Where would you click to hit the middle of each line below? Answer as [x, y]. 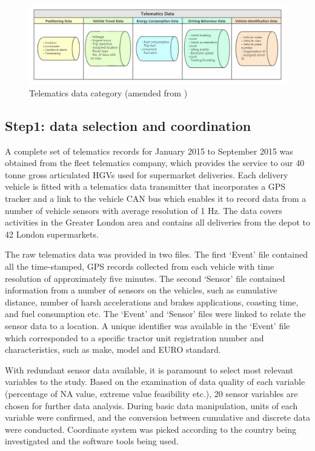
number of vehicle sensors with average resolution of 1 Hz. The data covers [144, 210]
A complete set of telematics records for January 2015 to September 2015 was [149, 151]
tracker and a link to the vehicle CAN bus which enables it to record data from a [156, 199]
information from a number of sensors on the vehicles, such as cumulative [141, 290]
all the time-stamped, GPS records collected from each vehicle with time [140, 266]
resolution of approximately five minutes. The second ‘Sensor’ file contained [145, 278]
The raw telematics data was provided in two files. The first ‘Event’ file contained [156, 254]
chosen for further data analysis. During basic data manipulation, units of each [151, 405]
